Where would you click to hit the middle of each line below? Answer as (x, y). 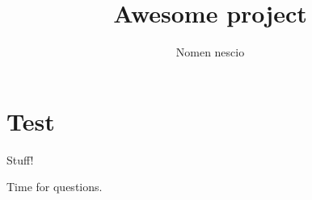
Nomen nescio (210, 52)
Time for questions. (55, 187)
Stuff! (20, 159)
